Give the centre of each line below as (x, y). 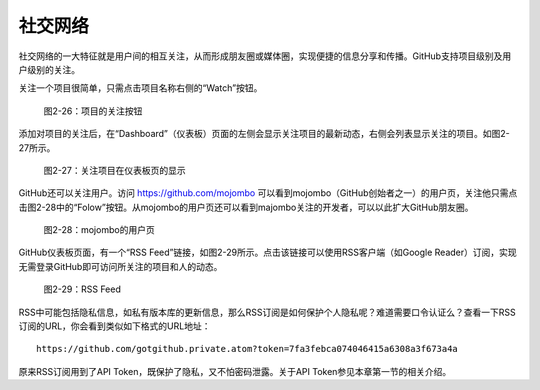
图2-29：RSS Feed (82, 289)
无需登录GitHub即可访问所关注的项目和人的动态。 (120, 266)
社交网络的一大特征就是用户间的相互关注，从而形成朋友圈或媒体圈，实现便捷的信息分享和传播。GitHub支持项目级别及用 (265, 56)
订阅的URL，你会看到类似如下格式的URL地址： (114, 326)
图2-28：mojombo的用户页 (99, 230)
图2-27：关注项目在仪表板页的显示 (114, 170)
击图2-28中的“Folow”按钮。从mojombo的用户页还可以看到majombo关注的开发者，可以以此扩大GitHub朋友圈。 (246, 207)
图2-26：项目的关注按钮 (93, 111)
